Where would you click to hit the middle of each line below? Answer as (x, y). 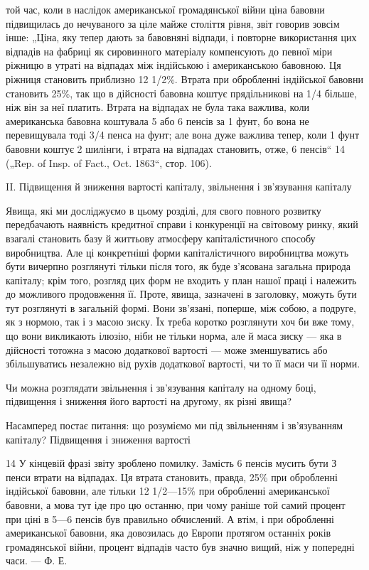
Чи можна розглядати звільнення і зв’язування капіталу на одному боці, (161, 387)
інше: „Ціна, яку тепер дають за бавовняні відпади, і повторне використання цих (181, 37)
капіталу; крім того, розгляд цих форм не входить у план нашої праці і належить (181, 280)
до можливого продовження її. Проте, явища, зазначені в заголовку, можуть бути (181, 294)
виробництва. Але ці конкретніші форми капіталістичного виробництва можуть (177, 252)
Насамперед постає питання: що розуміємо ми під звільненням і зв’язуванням (175, 425)
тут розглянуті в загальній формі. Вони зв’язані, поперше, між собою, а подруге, (181, 307)
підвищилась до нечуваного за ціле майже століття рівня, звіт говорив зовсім (173, 23)
